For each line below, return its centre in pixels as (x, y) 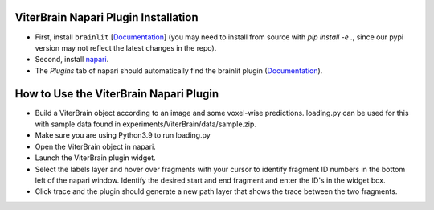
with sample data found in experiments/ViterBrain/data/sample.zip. (146, 124)
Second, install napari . (72, 60)
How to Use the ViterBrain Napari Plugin (117, 94)
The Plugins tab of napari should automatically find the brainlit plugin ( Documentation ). (179, 70)
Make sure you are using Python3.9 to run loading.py (123, 135)
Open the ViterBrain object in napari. (95, 146)
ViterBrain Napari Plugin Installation (106, 17)
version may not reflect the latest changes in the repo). (126, 47)
